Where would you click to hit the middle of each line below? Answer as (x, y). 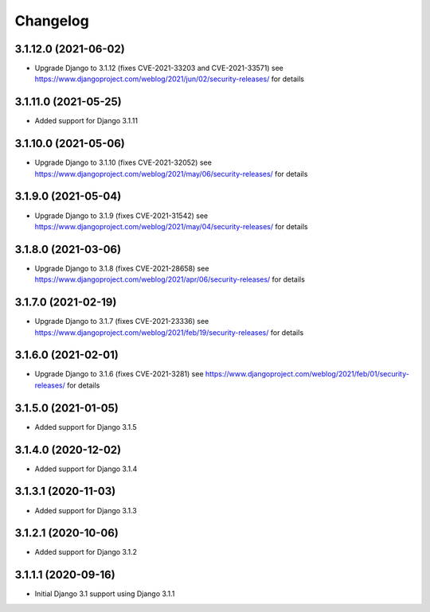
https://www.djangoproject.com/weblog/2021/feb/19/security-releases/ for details (169, 332)
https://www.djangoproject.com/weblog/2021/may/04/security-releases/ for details (171, 226)
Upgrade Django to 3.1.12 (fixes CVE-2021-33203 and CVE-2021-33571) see (159, 68)
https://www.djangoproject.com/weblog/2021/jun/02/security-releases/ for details (169, 79)
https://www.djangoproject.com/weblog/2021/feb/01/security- (307, 374)
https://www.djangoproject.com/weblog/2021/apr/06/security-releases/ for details (170, 279)
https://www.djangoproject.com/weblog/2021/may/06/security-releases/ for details (171, 173)
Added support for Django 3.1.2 (86, 552)
